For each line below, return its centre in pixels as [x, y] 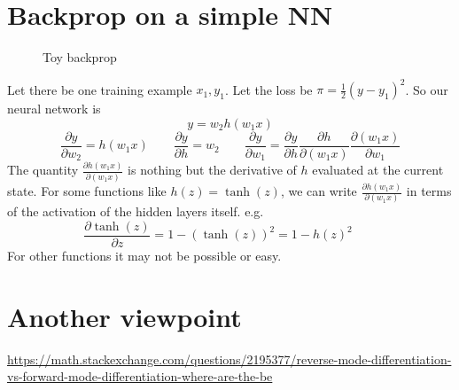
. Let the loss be [268, 89]
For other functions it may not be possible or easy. [144, 256]
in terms [429, 191]
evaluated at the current [378, 170]
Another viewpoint [124, 316]
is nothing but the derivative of [212, 170]
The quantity [43, 170]
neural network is [54, 109]
